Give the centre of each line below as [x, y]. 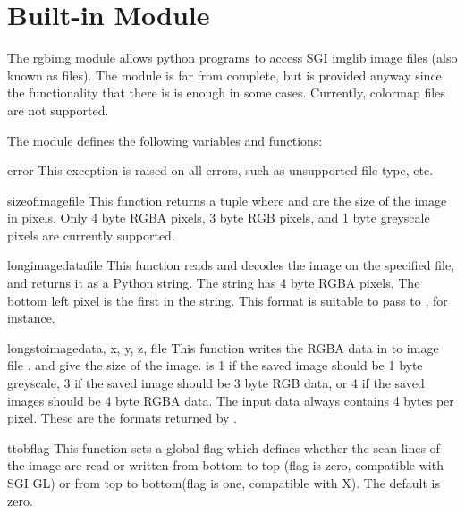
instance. [31, 318]
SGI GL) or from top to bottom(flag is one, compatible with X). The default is [224, 483]
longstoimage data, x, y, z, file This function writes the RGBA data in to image [223, 347]
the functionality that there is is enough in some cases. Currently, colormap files [226, 93]
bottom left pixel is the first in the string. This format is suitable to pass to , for [228, 300]
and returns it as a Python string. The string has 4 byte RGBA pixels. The [214, 283]
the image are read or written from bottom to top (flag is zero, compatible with [225, 465]
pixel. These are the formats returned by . [122, 418]
